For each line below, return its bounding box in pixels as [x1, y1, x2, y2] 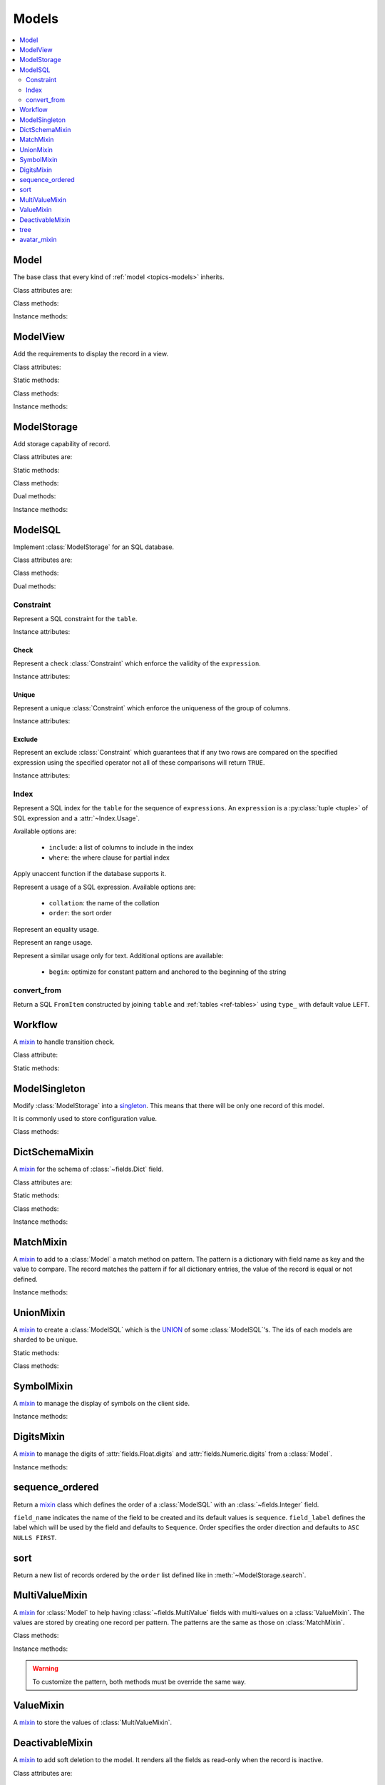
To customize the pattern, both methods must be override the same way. [32, 1677, 246, 1686]
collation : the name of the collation [48, 898, 160, 907]
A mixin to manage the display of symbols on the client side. [13, 1399, 190, 1407]
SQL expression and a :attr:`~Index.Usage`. [13, 814, 140, 823]
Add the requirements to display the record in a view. [13, 350, 169, 358]
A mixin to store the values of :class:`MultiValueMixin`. [13, 1718, 173, 1727]
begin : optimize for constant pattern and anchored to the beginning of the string [48, 967, 287, 976]
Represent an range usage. [13, 938, 93, 947]
